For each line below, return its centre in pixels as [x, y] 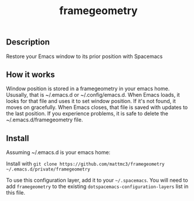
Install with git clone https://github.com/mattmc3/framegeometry [86, 164]
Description [28, 42]
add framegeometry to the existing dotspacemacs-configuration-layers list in [97, 186]
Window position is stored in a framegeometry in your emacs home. [88, 88]
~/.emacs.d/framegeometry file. [45, 120]
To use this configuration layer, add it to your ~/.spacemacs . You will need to [97, 180]
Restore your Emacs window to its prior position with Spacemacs [84, 56]
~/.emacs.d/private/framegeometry [48, 169]
